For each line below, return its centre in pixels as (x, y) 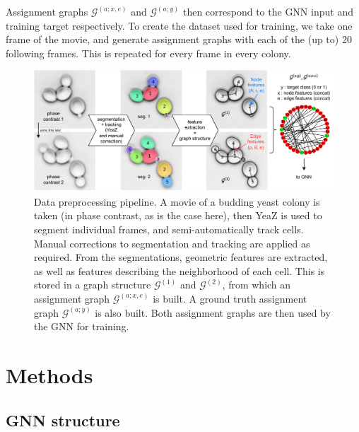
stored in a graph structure (93, 285)
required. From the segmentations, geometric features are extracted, (181, 257)
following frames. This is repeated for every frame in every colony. (148, 53)
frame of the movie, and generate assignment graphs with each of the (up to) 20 (179, 39)
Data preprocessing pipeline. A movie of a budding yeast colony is (177, 201)
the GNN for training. (82, 326)
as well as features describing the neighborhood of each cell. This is (179, 270)
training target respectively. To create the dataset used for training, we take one (179, 25)
